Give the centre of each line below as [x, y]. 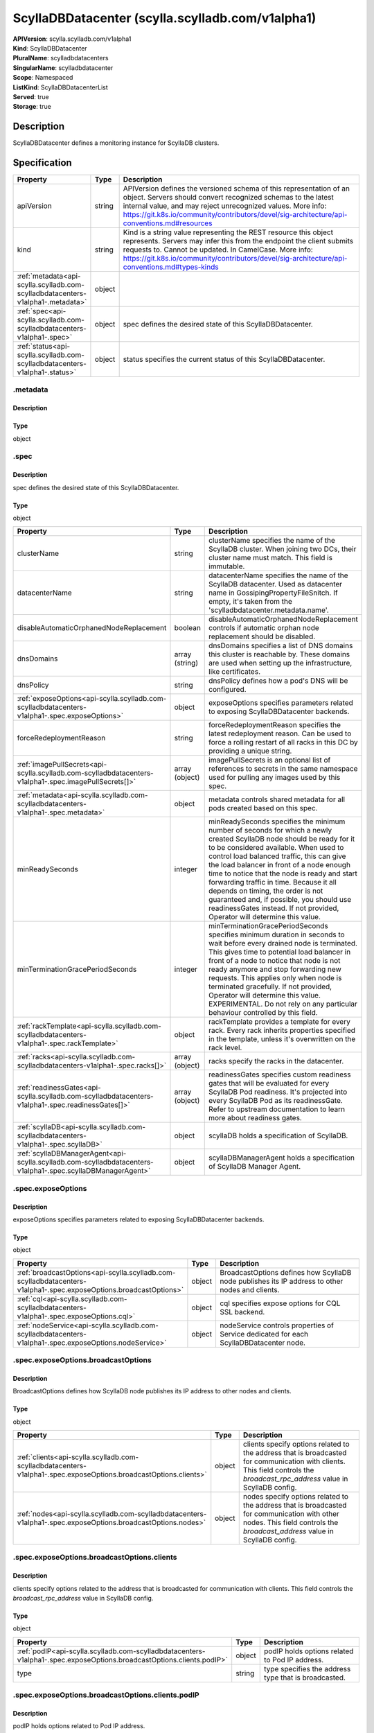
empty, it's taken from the [250, 602]
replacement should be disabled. [262, 636]
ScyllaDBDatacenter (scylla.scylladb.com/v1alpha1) [164, 18]
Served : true [31, 96]
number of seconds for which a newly [270, 830]
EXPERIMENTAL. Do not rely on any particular [283, 1004]
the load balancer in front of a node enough [280, 865]
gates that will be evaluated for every [269, 1083]
